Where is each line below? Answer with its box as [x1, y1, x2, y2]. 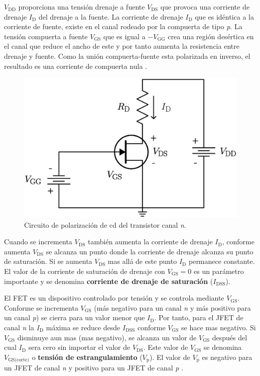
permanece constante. [188, 256, 255, 266]
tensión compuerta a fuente [4, 31, 88, 41]
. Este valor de [143, 342, 188, 352]
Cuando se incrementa [4, 236, 72, 247]
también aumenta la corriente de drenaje [88, 236, 213, 247]
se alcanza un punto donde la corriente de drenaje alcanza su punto [46, 246, 253, 256]
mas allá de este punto [107, 256, 177, 266]
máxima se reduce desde [46, 322, 120, 332]
